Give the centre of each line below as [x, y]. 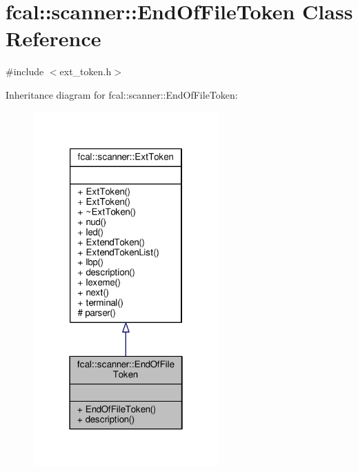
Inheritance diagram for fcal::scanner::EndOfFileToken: [122, 94]
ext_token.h [86, 71]
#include [25, 71]
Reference [53, 38]
